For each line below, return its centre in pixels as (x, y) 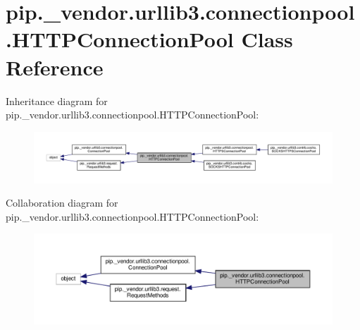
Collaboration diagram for (62, 203)
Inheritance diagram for (57, 100)
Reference (55, 67)
